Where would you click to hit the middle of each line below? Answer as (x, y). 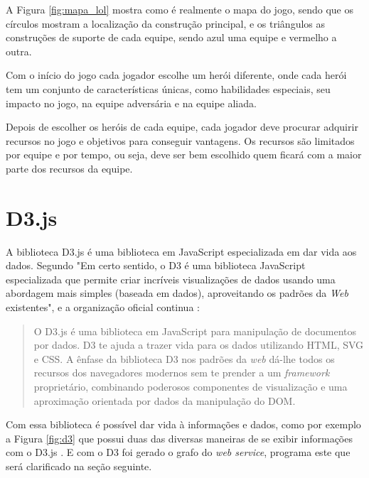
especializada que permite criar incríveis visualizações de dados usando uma (171, 279)
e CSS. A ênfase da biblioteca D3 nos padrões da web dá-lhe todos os (184, 358)
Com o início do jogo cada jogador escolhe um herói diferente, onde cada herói (176, 75)
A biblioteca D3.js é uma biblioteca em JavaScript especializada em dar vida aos (181, 251)
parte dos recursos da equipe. (69, 168)
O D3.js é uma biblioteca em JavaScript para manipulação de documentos (195, 331)
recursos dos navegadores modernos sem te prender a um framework (182, 373)
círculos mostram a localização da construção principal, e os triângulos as (166, 23)
